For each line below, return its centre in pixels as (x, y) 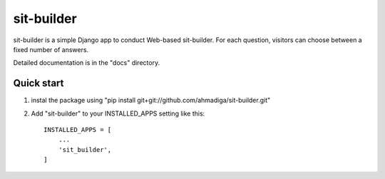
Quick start (38, 83)
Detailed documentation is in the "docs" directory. (87, 63)
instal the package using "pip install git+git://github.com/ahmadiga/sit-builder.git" (151, 101)
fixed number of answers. (51, 49)
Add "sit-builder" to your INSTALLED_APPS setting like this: (118, 113)
